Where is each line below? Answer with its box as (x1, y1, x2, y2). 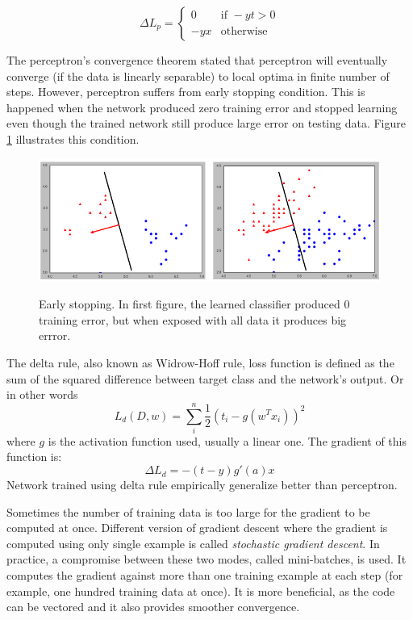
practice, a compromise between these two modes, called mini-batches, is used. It (6, 551, 407, 568)
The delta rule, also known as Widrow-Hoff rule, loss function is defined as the (6, 354, 394, 371)
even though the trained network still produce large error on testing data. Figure (6, 115, 406, 132)
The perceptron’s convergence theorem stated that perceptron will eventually (6, 52, 388, 68)
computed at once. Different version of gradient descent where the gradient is (6, 519, 388, 536)
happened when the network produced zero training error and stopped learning (6, 98, 398, 115)
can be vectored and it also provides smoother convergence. (6, 598, 300, 615)
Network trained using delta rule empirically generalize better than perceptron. (6, 476, 398, 493)
